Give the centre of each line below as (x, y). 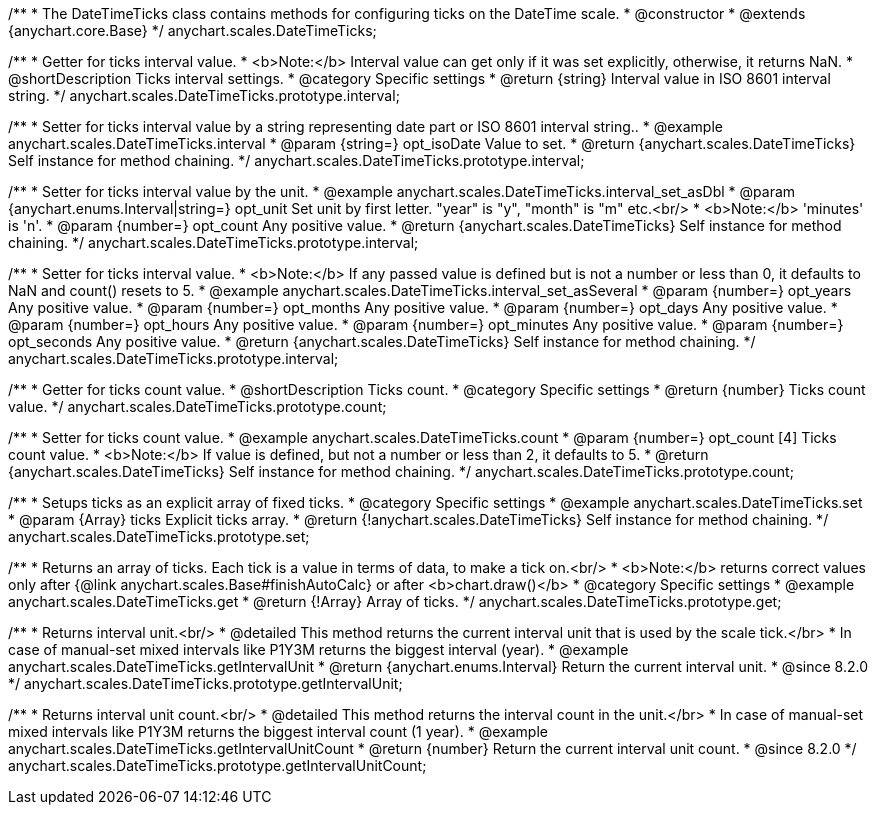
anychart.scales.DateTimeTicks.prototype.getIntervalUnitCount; (217, 765)
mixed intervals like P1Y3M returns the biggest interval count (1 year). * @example (278, 731)
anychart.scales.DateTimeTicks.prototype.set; (159, 536)
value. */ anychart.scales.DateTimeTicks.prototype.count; (197, 406)
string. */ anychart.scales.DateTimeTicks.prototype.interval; (204, 95)
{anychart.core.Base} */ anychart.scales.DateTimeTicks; (192, 30)
